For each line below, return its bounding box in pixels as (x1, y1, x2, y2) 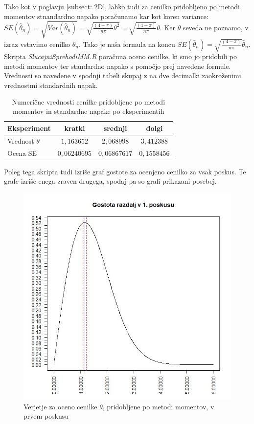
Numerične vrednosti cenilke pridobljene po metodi (12, 96, 165, 106)
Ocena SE (7, 148, 37, 158)
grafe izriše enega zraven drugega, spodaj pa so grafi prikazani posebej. (4, 176, 217, 186)
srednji (103, 123, 127, 133)
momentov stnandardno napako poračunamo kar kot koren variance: (4, 11, 208, 21)
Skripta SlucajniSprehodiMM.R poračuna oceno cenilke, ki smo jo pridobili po (4, 51, 237, 62)
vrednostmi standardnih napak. (4, 80, 98, 90)
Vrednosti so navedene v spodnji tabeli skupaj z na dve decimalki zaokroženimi (4, 70, 241, 81)
